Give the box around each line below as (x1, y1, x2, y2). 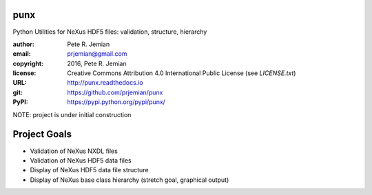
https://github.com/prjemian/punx (67, 88, 163, 96)
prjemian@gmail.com (67, 50, 127, 58)
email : (12, 50, 31, 58)
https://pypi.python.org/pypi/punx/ (67, 98, 165, 106)
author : (12, 40, 34, 48)
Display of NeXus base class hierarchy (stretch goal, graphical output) (30, 176, 229, 184)
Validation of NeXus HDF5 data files (30, 156, 132, 165)
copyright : (12, 59, 44, 68)
